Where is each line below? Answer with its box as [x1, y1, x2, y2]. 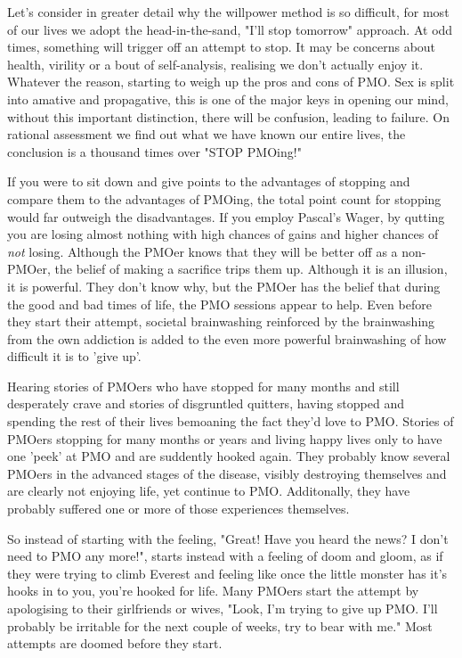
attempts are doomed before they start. [7, 634, 223, 653]
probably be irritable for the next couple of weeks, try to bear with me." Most [7, 616, 433, 635]
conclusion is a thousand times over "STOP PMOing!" [7, 142, 302, 160]
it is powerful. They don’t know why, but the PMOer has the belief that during [7, 276, 441, 295]
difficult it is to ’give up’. [7, 347, 142, 366]
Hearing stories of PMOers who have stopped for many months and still [7, 376, 400, 395]
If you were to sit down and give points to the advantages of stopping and [7, 172, 410, 191]
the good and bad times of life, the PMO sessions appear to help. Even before [7, 294, 432, 313]
